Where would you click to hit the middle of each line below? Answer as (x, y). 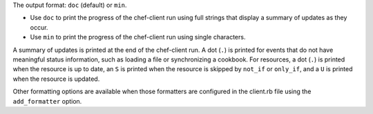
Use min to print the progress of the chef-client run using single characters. (138, 37)
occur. (39, 27)
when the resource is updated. (56, 79)
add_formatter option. (47, 101)
